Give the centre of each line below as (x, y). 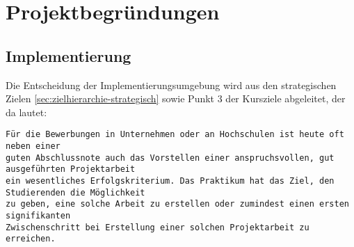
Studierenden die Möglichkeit (75, 192)
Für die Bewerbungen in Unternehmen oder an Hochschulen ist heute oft (175, 135)
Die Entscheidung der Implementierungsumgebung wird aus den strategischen (171, 85)
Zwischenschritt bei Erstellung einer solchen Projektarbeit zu (158, 227)
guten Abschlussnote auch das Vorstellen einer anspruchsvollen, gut (170, 158)
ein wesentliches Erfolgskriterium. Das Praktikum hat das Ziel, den (170, 181)
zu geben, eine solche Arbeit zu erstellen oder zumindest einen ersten (177, 204)
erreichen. (31, 239)
